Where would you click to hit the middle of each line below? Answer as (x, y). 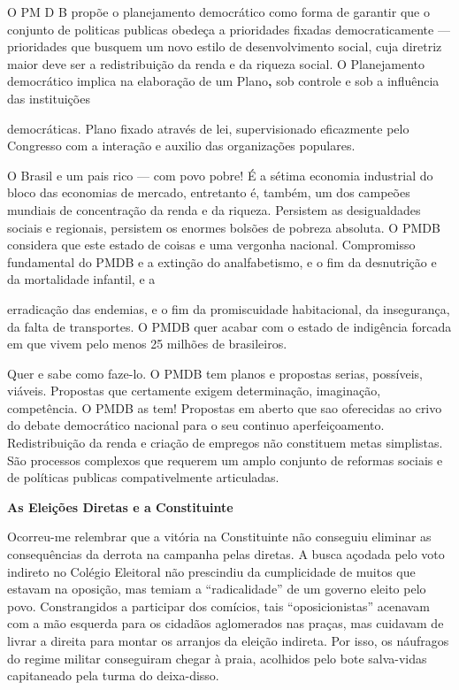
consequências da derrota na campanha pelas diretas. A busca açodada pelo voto (226, 554)
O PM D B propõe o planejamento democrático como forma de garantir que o (218, 11)
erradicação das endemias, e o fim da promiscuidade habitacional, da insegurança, (229, 308)
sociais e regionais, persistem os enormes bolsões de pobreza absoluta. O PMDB (224, 227)
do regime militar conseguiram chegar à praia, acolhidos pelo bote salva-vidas (217, 658)
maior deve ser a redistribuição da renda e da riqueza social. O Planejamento (216, 63)
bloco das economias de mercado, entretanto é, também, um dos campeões (209, 192)
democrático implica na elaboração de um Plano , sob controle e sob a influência (223, 81)
